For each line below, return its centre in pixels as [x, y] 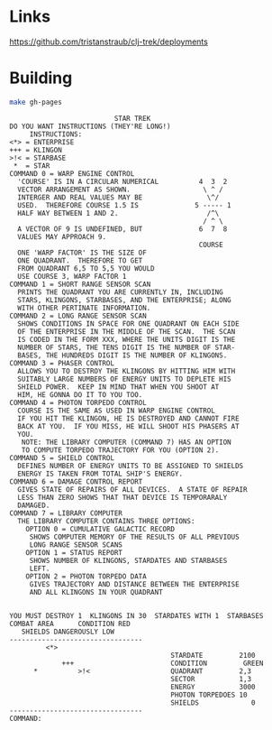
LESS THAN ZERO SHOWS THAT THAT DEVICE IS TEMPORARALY [122, 497]
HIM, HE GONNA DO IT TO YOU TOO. [80, 394]
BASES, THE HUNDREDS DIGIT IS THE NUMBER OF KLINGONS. [122, 355]
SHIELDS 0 [213, 702]
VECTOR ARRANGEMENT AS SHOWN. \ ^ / [120, 189]
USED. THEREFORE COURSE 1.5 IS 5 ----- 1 [124, 205]
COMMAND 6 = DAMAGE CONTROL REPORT [76, 481]
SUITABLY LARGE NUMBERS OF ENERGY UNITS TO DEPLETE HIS [124, 379]
